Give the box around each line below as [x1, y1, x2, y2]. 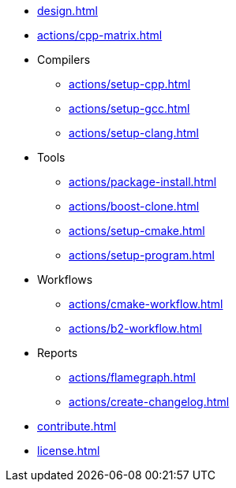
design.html [37, 4, 98, 17]
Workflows [37, 273, 93, 286]
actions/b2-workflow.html [69, 322, 202, 335]
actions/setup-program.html [69, 248, 215, 262]
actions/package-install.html [69, 175, 217, 188]
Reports [37, 346, 78, 359]
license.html [37, 444, 100, 457]
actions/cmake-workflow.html [69, 297, 223, 311]
